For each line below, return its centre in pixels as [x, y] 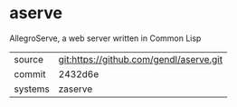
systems [32, 89]
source [28, 59]
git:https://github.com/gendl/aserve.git [141, 59]
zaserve [76, 89]
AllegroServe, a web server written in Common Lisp [105, 38]
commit [30, 73]
